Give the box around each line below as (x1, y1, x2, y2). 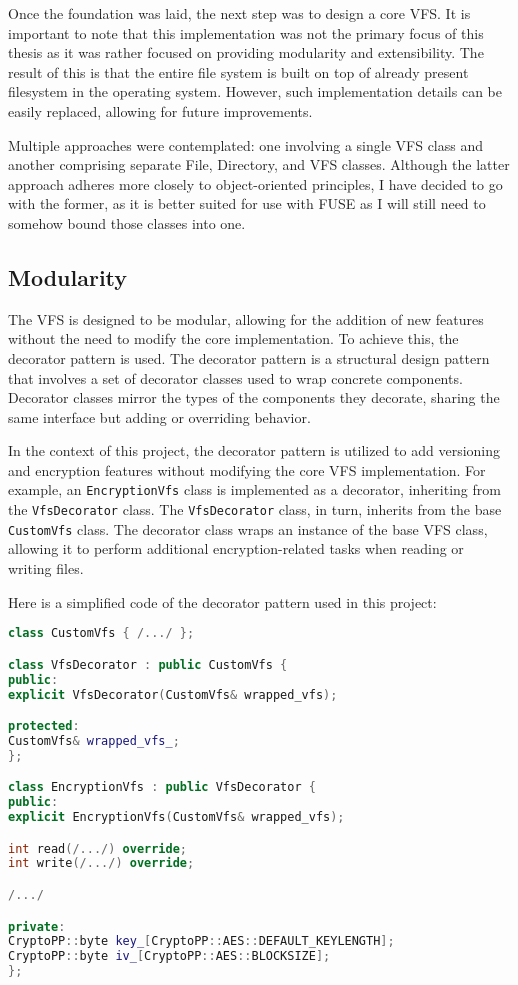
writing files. (8, 558, 84, 579)
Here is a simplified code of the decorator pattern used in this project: (8, 591, 437, 612)
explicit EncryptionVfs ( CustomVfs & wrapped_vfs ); (8, 810, 345, 825)
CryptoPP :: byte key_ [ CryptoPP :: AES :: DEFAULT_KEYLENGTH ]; (8, 934, 395, 949)
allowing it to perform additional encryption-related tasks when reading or (8, 538, 464, 559)
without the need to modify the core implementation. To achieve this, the (8, 328, 459, 349)
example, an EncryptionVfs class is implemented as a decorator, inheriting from (8, 479, 501, 500)
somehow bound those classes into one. (8, 212, 246, 233)
